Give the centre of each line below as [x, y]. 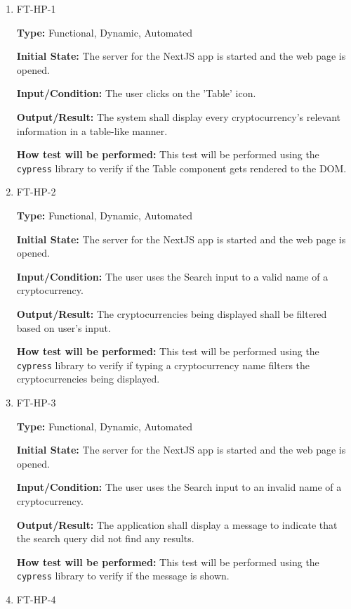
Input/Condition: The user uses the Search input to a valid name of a [172, 276]
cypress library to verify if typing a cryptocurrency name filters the [163, 365]
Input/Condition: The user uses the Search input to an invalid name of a [179, 487]
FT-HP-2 [36, 192]
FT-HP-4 [36, 599]
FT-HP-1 [36, 8]
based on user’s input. [64, 327]
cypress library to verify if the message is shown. [123, 576]
